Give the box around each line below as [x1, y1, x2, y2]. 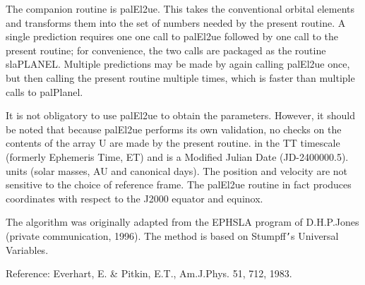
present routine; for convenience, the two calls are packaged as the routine [6, 42, 326, 57]
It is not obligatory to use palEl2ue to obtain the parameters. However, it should [6, 108, 355, 123]
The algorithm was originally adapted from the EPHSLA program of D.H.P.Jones [6, 214, 359, 229]
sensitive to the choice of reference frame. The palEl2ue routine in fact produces [6, 177, 352, 192]
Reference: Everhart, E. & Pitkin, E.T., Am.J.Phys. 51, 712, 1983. [6, 266, 292, 281]
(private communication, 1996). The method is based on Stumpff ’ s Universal [6, 228, 339, 243]
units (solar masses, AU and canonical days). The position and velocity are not [6, 163, 347, 178]
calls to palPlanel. [6, 84, 83, 99]
